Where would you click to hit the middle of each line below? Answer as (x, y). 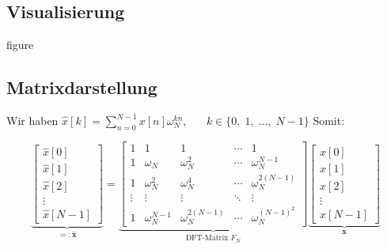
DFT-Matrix (207, 238)
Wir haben (32, 120)
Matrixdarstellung (82, 87)
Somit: (329, 120)
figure (20, 45)
